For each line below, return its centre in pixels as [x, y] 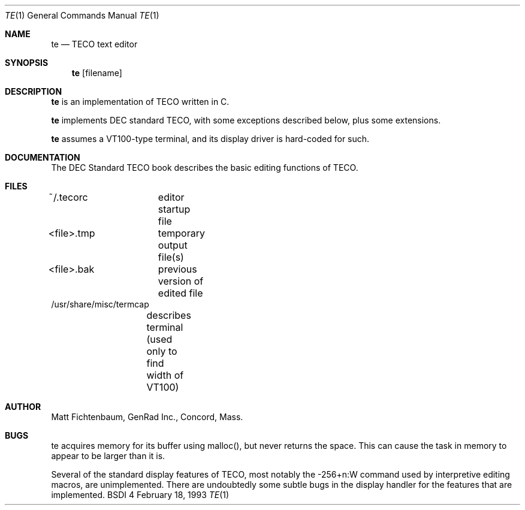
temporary [181, 233]
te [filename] [97, 73]
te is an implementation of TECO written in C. [140, 102]
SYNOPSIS [27, 63]
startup [174, 209]
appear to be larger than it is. [108, 456]
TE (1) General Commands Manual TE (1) [82, 15]
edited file [180, 293]
